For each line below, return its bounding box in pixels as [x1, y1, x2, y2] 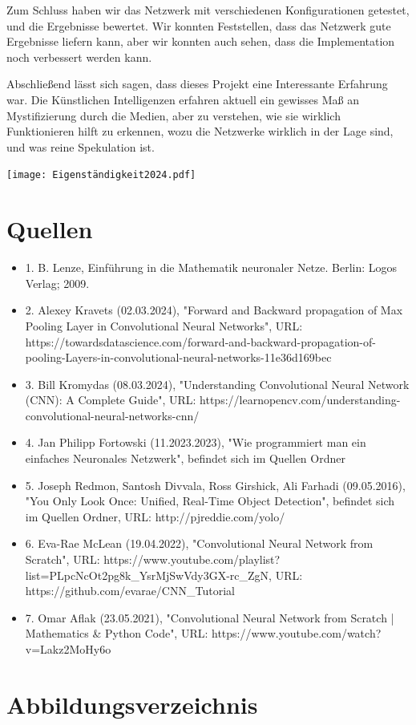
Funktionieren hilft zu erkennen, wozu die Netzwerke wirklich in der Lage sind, [6, 123, 394, 140]
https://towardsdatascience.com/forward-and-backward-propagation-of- [25, 333, 376, 350]
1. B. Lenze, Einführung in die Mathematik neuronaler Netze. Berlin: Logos [25, 259, 398, 276]
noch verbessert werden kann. [6, 48, 152, 65]
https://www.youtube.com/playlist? [103, 551, 281, 568]
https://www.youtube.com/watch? [212, 625, 382, 642]
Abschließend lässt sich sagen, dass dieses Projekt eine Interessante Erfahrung [6, 75, 388, 92]
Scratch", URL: [25, 551, 100, 568]
